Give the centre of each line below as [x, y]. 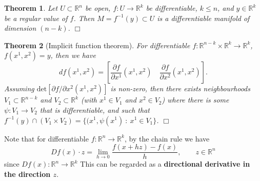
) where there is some [195, 100]
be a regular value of [36, 18]
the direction [27, 174]
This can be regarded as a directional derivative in [165, 164]
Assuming [19, 88]
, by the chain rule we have [167, 138]
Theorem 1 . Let [31, 8]
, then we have [73, 55]
